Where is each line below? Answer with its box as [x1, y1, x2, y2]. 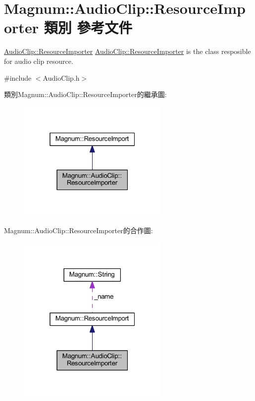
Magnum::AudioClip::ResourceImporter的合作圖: [4, 225, 153, 235]
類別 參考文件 [44, 17, 133, 38]
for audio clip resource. [4, 55, 73, 66]
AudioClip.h [43, 72, 80, 83]
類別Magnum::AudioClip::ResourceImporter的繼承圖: [4, 89, 167, 100]
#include [4, 72, 32, 83]
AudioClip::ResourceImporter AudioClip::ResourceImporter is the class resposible [4, 46, 251, 56]
